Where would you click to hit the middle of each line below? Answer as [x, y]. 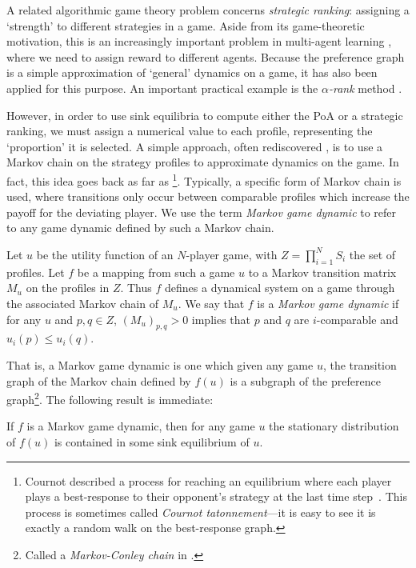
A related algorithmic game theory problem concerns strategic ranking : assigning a [208, 10]
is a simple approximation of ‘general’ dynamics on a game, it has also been [192, 72]
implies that [221, 319]
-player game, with [232, 254]
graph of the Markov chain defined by [99, 380]
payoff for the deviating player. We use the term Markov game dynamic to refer [202, 212]
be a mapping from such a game [156, 272]
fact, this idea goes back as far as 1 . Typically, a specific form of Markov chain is [204, 179]
